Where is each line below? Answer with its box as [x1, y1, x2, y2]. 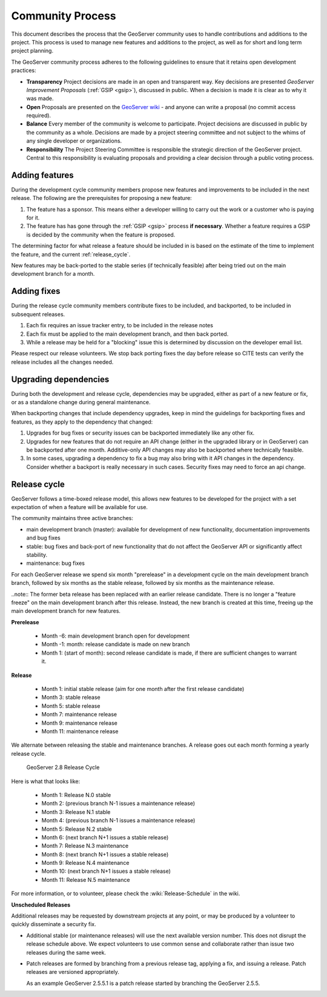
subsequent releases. [11, 310, 65, 318]
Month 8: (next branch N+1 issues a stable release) [41, 850, 169, 858]
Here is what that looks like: [11, 778, 81, 785]
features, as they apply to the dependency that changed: [11, 418, 153, 425]
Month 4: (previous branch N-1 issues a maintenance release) [41, 817, 196, 824]
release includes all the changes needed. [11, 358, 114, 365]
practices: [11, 67, 36, 74]
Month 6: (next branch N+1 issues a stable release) [41, 833, 169, 841]
